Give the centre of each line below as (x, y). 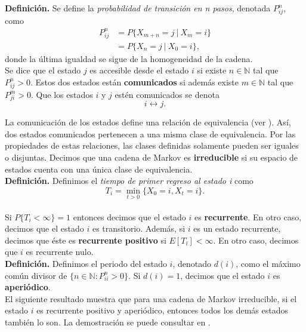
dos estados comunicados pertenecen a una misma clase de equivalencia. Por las (150, 133)
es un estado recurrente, (237, 228)
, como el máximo (268, 264)
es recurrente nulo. (60, 252)
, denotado (192, 264)
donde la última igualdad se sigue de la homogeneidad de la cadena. (129, 58)
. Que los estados (62, 94)
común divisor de (36, 275)
